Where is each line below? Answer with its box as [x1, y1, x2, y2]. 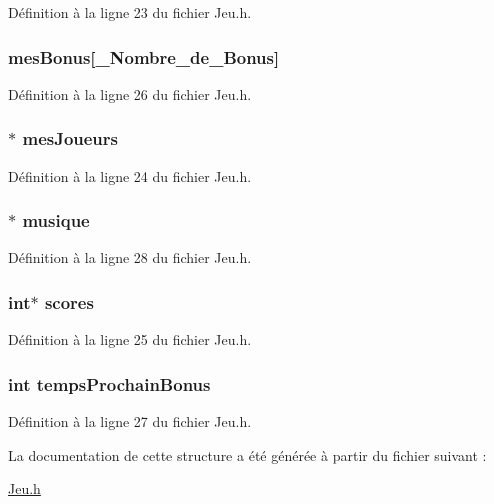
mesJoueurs [22, 126, 119, 151]
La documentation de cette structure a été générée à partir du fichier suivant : [8, 444, 487, 465]
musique [22, 208, 90, 233]
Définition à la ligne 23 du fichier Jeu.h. [8, 2, 252, 22]
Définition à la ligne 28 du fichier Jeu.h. [8, 247, 252, 268]
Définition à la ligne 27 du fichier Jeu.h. [8, 411, 252, 432]
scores [44, 289, 94, 314]
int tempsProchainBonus [8, 371, 211, 396]
